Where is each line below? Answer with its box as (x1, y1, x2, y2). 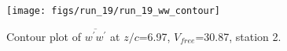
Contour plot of (6, 28, 81, 44)
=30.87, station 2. (195, 28, 281, 44)
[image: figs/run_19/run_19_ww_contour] (6, 5, 221, 16)
